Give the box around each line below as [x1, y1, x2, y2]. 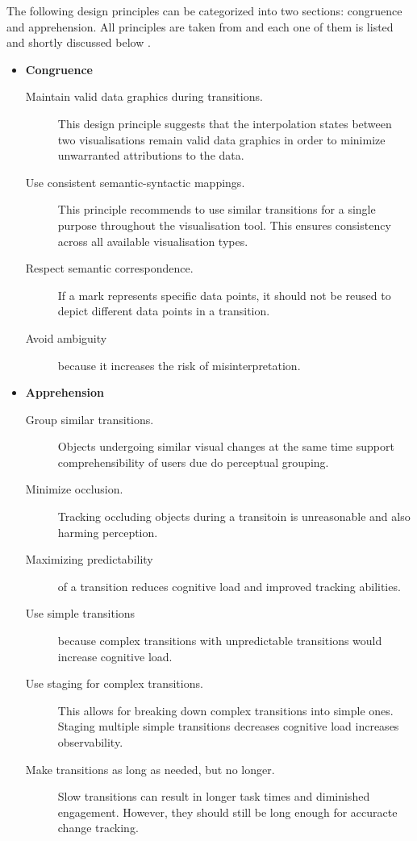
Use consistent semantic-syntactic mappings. [25, 173, 245, 190]
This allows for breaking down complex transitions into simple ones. [57, 702, 394, 718]
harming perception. [57, 523, 158, 540]
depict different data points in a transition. [57, 302, 270, 319]
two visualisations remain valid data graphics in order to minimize [57, 131, 386, 148]
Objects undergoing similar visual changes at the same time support [57, 438, 394, 455]
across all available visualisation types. [57, 232, 248, 249]
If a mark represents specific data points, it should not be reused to [57, 286, 391, 303]
